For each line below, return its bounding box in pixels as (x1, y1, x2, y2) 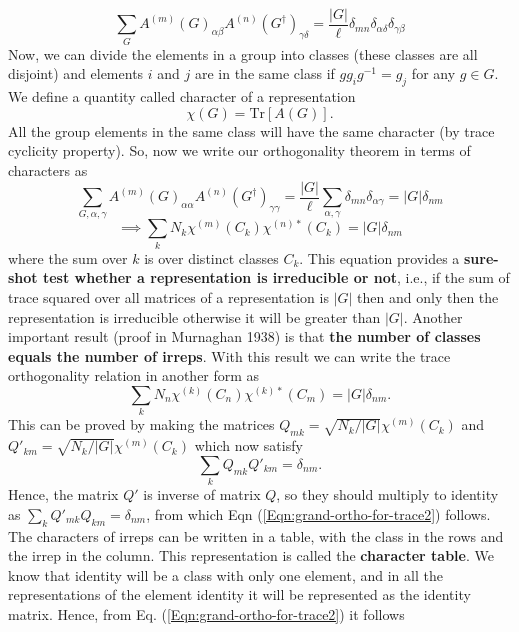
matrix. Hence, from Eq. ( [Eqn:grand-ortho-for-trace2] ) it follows (8, 603, 405, 624)
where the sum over (8, 247, 128, 268)
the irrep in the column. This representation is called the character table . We (8, 545, 494, 566)
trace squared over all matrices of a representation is (8, 286, 329, 307)
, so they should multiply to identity (276, 484, 499, 505)
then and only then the (357, 286, 499, 307)
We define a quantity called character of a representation (8, 86, 356, 107)
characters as (8, 159, 88, 180)
